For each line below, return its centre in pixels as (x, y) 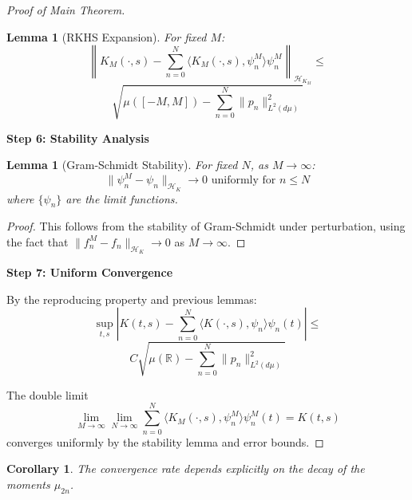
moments (28, 484)
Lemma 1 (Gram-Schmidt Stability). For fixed (122, 165)
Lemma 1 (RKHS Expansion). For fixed (107, 36)
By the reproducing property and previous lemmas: (132, 299)
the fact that (38, 241)
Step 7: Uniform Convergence (90, 272)
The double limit (48, 394)
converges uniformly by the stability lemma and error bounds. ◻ (165, 441)
